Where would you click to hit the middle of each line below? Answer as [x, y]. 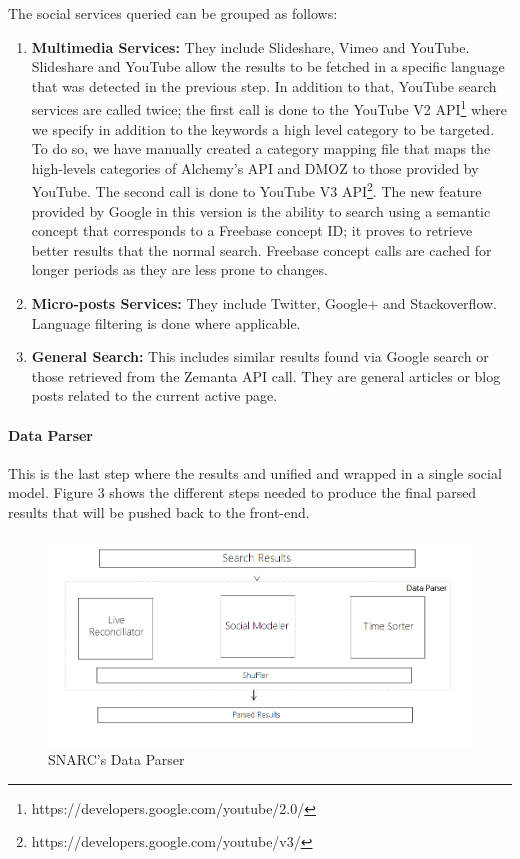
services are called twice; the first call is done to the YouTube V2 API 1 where [269, 108]
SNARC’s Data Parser [116, 759]
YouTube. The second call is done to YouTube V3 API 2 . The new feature [256, 190]
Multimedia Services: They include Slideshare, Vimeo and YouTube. [250, 46]
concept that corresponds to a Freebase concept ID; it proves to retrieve [252, 230]
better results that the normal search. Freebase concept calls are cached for [261, 249]
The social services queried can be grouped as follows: [173, 13]
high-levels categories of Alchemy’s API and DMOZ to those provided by [255, 167]
